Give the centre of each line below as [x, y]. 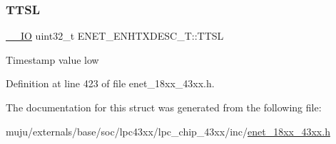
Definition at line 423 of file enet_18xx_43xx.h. [110, 83]
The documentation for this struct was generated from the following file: [164, 107]
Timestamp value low [52, 59]
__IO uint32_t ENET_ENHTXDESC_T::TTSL [115, 36]
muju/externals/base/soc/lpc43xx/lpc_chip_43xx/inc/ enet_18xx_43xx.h [168, 131]
